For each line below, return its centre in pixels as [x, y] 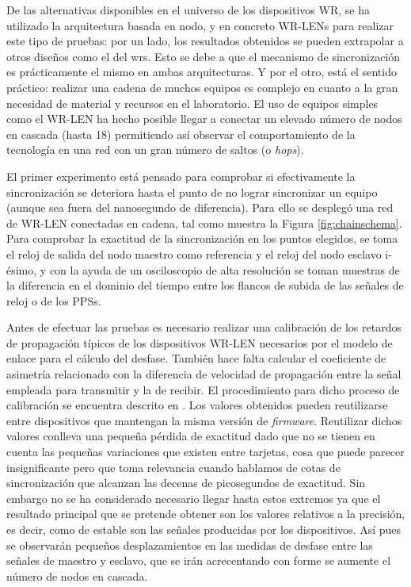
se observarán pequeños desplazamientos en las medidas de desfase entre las [190, 545]
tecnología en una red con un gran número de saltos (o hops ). [155, 150]
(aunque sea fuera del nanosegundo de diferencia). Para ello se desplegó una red [200, 207]
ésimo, [22, 269]
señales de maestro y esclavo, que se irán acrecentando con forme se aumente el [199, 560]
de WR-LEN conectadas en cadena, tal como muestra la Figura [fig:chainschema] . [204, 223]
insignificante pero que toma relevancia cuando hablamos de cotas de [173, 467]
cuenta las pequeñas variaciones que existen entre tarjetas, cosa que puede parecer [205, 452]
